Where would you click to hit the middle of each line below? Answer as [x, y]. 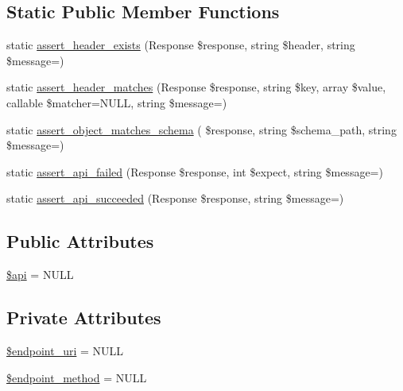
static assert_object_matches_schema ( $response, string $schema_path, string [201, 129]
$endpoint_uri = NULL [65, 350]
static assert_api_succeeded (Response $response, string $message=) [175, 198]
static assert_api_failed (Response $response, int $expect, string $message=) [195, 171]
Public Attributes [80, 241]
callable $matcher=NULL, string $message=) [117, 102]
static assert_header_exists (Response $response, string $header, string [181, 45]
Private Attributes [84, 317]
